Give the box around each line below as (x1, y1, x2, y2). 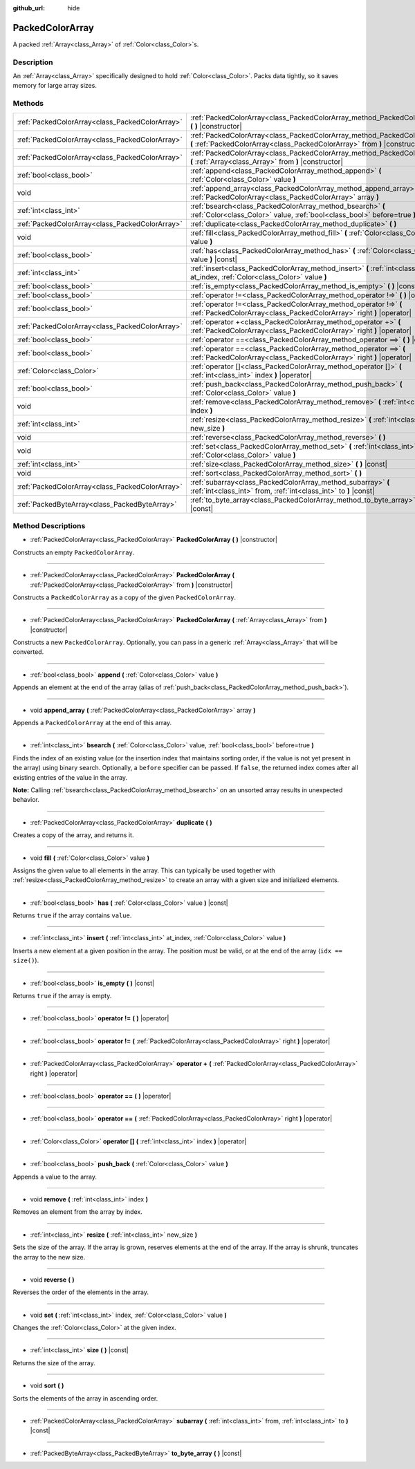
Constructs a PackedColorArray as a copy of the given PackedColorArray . (12, 593, 237, 601)
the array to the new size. (12, 1253, 86, 1261)
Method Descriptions (12, 521, 86, 530)
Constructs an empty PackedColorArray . (12, 548, 135, 556)
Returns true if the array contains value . (12, 911, 132, 919)
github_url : (12, 4, 45, 12)
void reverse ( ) (30, 1275, 75, 1284)
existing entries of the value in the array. (12, 773, 128, 781)
